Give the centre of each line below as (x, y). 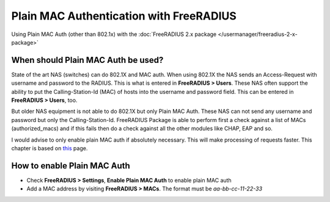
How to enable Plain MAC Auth (71, 166)
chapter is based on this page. (50, 148)
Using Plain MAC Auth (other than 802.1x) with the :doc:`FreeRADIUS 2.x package (114, 34)
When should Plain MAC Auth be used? (87, 60)
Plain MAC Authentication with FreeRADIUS (124, 16)
